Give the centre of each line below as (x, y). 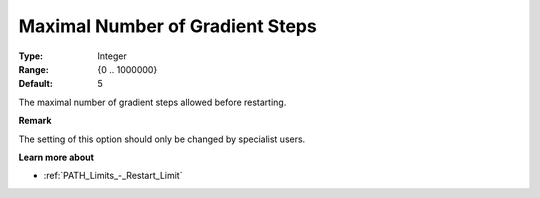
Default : (36, 84)
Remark (35, 121)
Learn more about (56, 157)
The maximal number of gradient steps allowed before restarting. (152, 102)
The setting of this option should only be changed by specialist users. (162, 139)
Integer (112, 56)
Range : (33, 69)
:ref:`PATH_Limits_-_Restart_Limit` (113, 176)
